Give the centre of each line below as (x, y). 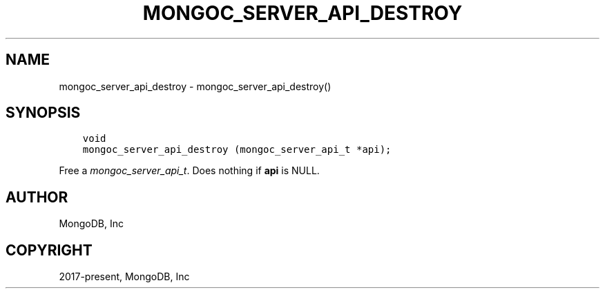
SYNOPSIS (43, 113)
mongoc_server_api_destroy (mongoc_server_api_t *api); (237, 150)
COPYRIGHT (49, 250)
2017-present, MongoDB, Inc (124, 277)
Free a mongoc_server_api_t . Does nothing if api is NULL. (189, 171)
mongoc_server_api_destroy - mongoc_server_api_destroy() (195, 86)
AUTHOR (37, 197)
